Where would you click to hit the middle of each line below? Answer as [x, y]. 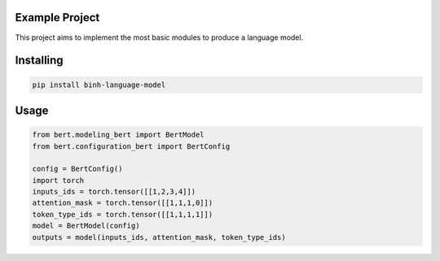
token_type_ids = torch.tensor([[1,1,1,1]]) [123, 214]
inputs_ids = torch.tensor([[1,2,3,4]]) [114, 192]
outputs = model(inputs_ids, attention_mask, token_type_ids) [159, 237]
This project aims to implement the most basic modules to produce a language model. [159, 37]
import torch [58, 180]
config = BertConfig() [77, 169]
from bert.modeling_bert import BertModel [118, 135]
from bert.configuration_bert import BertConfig [131, 146]
